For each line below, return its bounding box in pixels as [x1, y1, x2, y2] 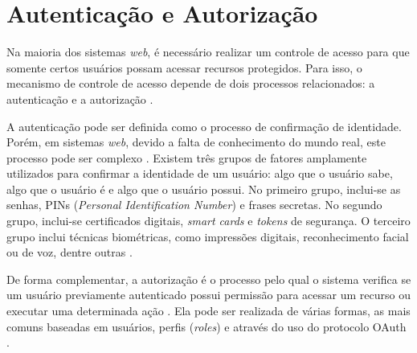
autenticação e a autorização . [6, 90, 153, 107]
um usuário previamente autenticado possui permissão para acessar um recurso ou [6, 286, 411, 303]
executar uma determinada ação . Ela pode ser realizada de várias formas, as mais [6, 302, 411, 319]
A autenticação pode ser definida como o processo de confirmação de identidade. [6, 117, 402, 134]
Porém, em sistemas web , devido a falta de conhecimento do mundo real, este [6, 133, 386, 150]
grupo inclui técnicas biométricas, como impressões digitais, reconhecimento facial [6, 228, 409, 244]
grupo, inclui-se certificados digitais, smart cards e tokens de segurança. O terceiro [6, 212, 411, 229]
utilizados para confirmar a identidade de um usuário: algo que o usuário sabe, [6, 165, 393, 182]
